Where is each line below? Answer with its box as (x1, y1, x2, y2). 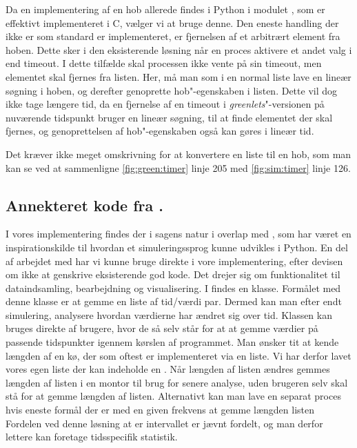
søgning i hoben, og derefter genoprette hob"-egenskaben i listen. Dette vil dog (6, 83, 338, 97)
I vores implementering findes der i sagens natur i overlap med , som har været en (6, 226, 351, 241)
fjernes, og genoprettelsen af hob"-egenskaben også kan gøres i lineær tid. (6, 124, 314, 138)
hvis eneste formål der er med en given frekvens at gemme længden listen (6, 402, 315, 417)
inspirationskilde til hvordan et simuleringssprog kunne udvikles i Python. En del (6, 240, 348, 254)
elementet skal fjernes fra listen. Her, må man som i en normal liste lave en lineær (6, 69, 351, 84)
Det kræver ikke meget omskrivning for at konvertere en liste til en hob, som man (6, 146, 351, 161)
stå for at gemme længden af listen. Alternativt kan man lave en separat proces (6, 389, 341, 403)
